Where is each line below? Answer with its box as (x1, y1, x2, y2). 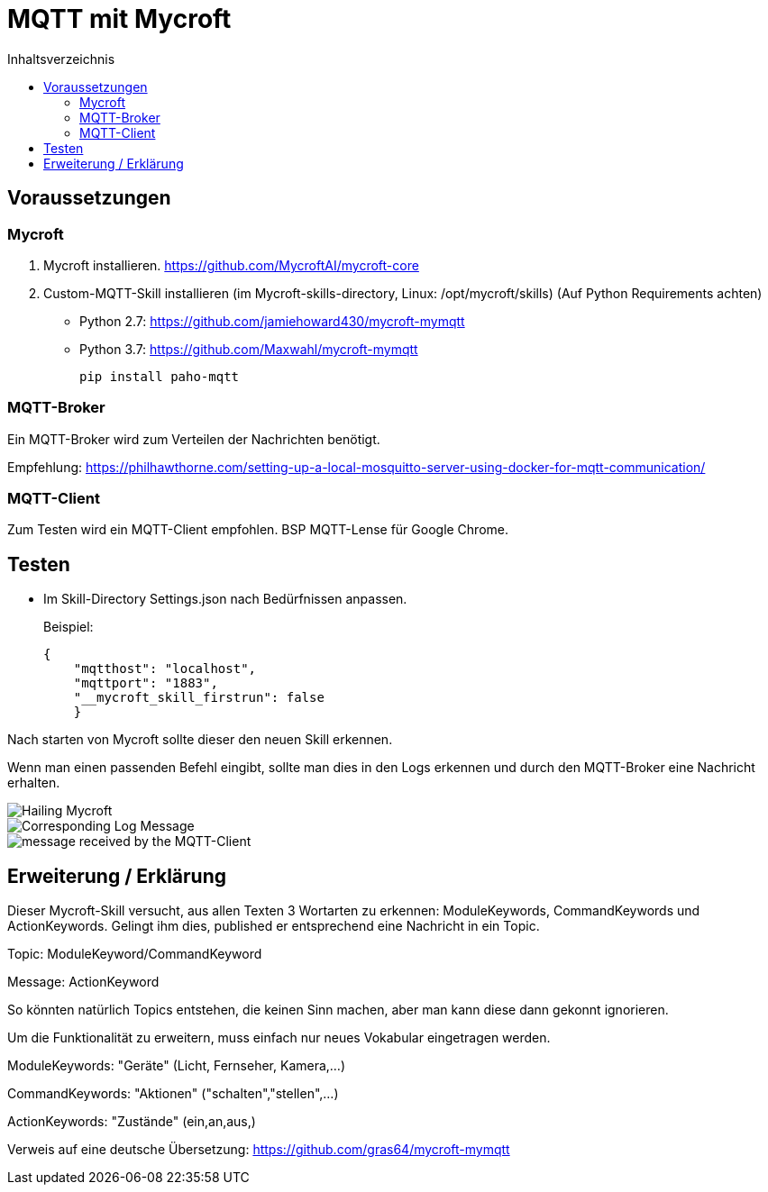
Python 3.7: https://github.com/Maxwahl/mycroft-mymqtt (79, 341, 418, 357)
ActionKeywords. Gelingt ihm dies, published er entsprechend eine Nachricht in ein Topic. (7, 918, 540, 934)
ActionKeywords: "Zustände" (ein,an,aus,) (7, 1114, 256, 1130)
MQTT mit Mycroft (7, 4, 232, 34)
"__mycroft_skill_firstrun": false (73, 690, 325, 705)
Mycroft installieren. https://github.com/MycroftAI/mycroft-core (43, 257, 419, 273)
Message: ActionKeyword (7, 974, 160, 990)
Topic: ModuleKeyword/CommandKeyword (7, 946, 262, 962)
